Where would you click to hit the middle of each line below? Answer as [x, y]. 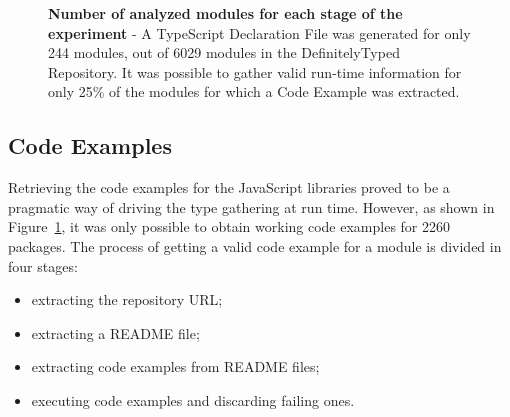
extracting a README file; [115, 332]
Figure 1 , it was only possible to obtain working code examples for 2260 [229, 226]
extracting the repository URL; [127, 299]
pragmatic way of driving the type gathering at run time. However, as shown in [251, 206]
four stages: [43, 265]
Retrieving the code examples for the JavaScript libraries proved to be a [229, 187]
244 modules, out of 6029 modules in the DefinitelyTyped [224, 52]
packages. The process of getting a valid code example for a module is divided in [255, 245]
